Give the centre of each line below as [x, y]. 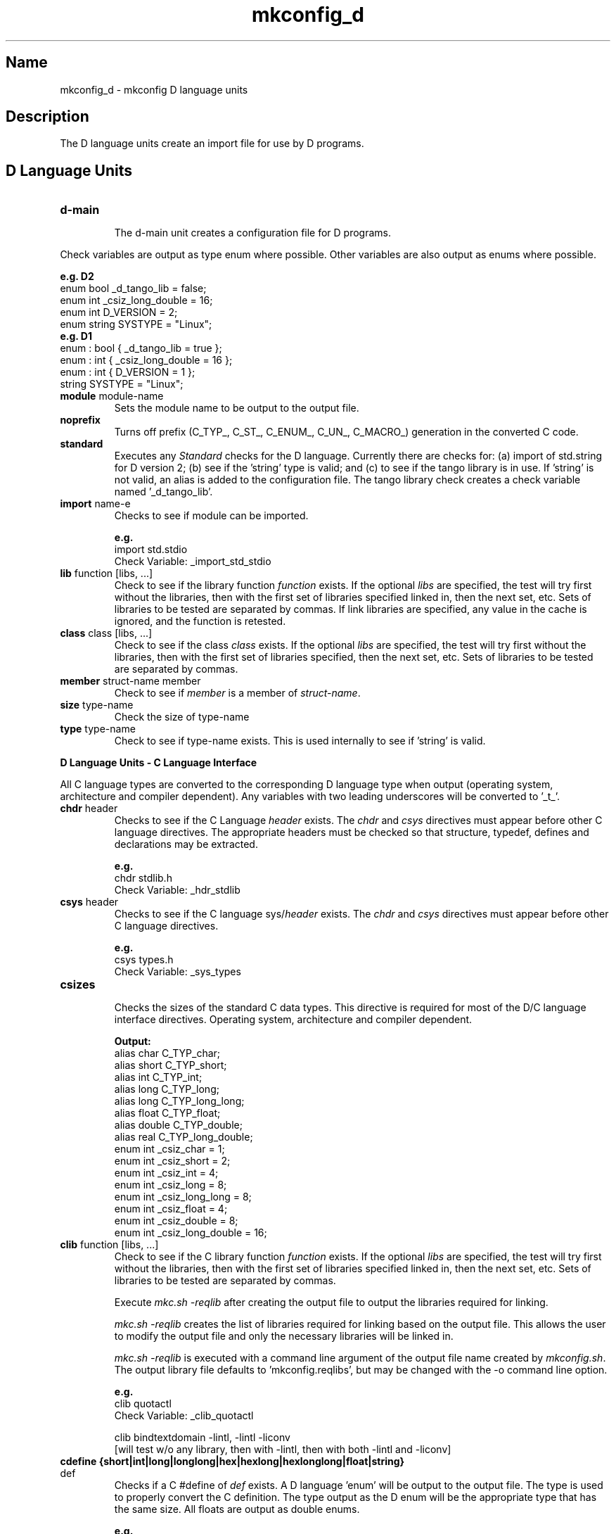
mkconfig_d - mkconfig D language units [154, 89]
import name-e [95, 504]
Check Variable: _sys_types [178, 972]
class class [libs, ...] [106, 633]
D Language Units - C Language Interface [159, 763]
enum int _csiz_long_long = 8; [183, 1197]
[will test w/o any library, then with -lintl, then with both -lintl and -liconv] [283, 1450]
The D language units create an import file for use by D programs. [212, 144]
